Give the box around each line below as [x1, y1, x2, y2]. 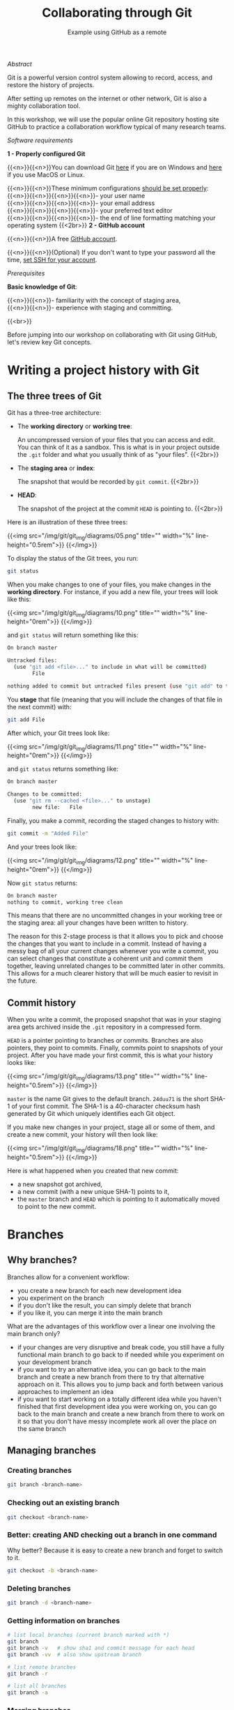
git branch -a [7, 1689, 49, 1696]
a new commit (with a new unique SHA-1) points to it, [17, 1187, 169, 1195]
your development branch [17, 1358, 92, 1366]
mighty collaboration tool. [7, 101, 81, 109]
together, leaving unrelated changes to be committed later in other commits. [7, 962, 225, 970]
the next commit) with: [7, 702, 72, 711]
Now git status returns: [7, 879, 78, 887]
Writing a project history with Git [7, 363, 200, 378]
